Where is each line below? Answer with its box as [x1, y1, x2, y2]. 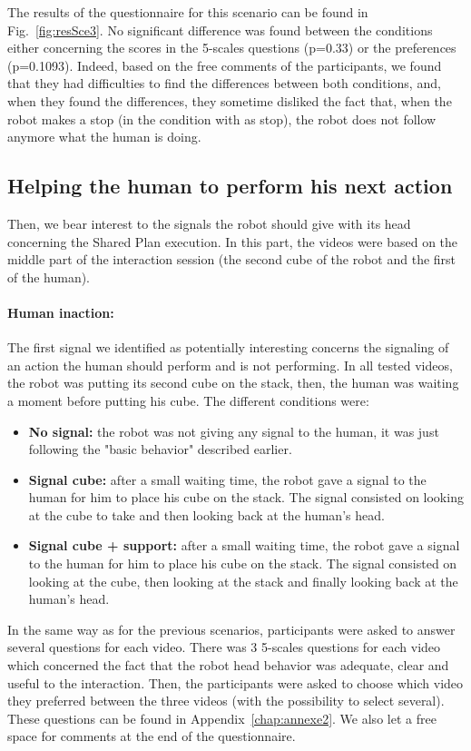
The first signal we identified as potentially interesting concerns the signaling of [7, 338, 449, 357]
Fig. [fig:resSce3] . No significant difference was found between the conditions [7, 20, 433, 39]
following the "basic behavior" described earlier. [28, 440, 292, 459]
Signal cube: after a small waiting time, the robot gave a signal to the [28, 469, 427, 489]
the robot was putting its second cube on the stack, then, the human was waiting [7, 373, 459, 392]
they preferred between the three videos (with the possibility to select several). [7, 691, 445, 710]
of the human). [7, 267, 91, 286]
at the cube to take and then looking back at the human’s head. [28, 505, 385, 524]
